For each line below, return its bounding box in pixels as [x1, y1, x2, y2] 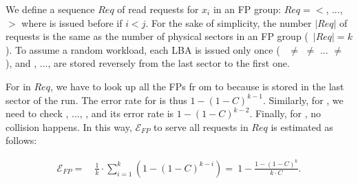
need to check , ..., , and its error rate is [6, 106, 174, 121]
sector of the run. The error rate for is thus [6, 92, 187, 107]
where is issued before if [21, 15, 123, 30]
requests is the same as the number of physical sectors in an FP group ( [6, 29, 308, 43]
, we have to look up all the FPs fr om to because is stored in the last [50, 79, 344, 93]
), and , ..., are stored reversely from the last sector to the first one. [6, 56, 290, 70]
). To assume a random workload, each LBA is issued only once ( [6, 42, 280, 57]
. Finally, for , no [249, 106, 322, 121]
